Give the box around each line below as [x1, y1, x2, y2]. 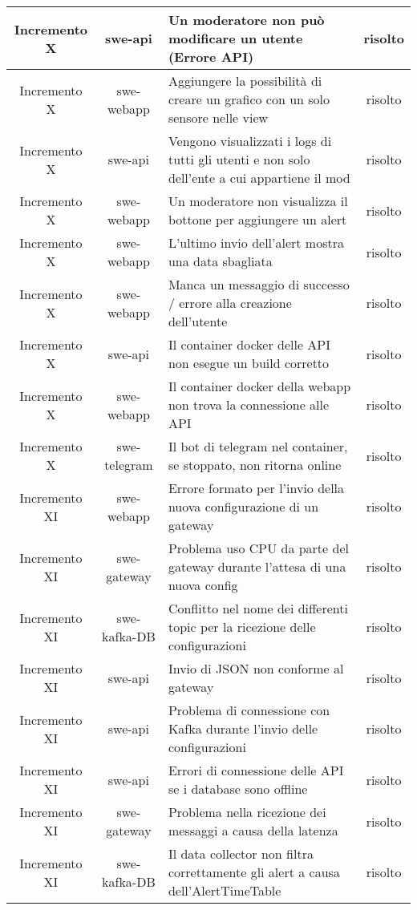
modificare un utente [168, 29, 303, 47]
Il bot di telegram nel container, [168, 437, 348, 455]
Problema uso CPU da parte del [168, 539, 349, 557]
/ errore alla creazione [168, 293, 292, 312]
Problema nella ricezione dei [168, 803, 326, 821]
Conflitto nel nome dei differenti [168, 599, 348, 617]
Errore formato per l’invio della [168, 479, 345, 497]
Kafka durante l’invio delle [168, 719, 318, 738]
